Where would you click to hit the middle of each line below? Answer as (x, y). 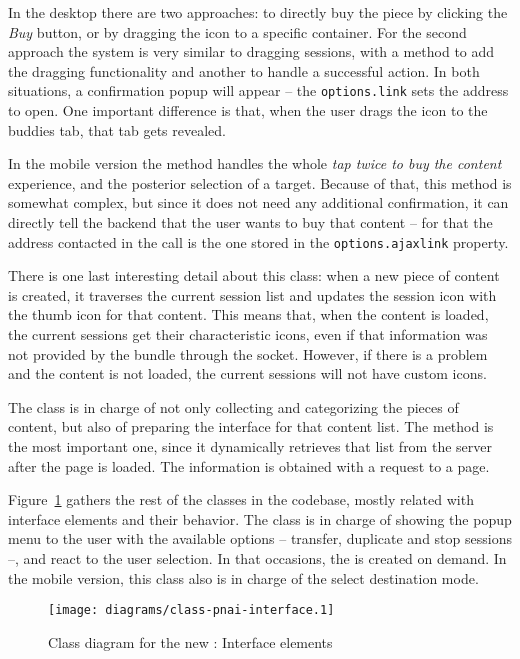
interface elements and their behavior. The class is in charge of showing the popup (260, 518)
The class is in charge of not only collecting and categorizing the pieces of (233, 406)
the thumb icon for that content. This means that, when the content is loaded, (248, 314)
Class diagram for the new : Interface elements (190, 641)
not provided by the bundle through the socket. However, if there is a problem (248, 353)
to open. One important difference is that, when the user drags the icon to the (248, 110)
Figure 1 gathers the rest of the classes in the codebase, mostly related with (241, 499)
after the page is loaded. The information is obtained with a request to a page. (249, 465)
